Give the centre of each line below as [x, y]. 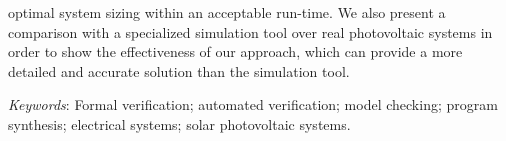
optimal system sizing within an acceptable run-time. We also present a [227, 12]
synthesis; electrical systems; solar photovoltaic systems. [179, 123]
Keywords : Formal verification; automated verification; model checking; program [253, 104]
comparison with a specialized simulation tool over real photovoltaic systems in [250, 31]
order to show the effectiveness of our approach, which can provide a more [235, 51]
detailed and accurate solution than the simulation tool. [179, 70]
